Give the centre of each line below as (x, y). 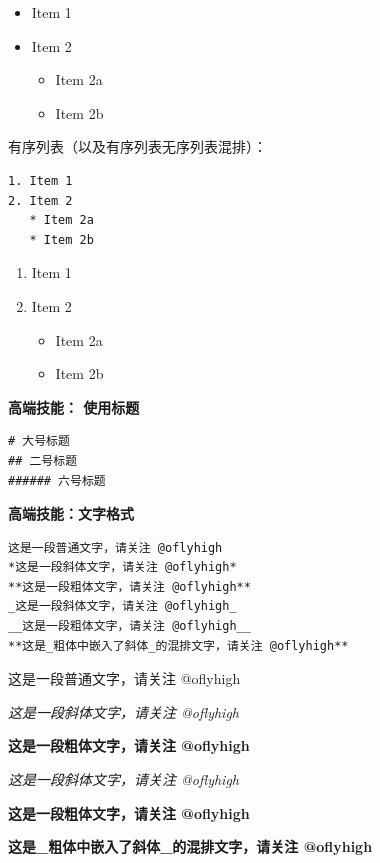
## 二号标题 (43, 460)
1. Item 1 (40, 180)
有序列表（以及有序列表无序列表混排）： (137, 146)
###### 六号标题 (57, 480)
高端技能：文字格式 (71, 513)
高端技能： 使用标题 (74, 406)
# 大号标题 (39, 441)
